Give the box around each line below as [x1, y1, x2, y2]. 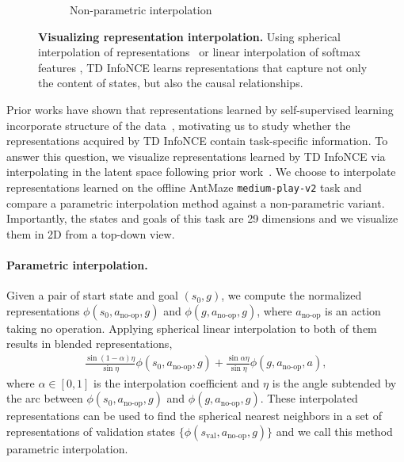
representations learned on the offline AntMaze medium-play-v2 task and [6, 178, 362, 195]
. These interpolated [260, 390, 358, 407]
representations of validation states [6, 422, 176, 439]
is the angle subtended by [272, 374, 397, 391]
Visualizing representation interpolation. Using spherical [38, 28, 341, 44]
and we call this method [276, 422, 393, 439]
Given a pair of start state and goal [6, 287, 178, 304]
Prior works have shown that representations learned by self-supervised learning [6, 101, 394, 117]
